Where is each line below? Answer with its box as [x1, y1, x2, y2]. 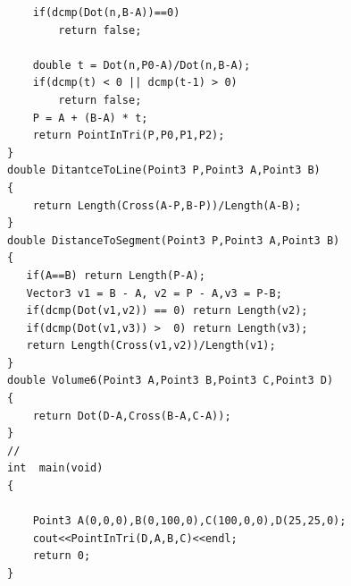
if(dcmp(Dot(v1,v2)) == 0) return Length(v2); [26, 304, 308, 318]
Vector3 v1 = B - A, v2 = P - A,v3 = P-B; [26, 286, 282, 300]
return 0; [32, 549, 91, 563]
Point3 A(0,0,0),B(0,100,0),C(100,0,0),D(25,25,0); [32, 514, 347, 528]
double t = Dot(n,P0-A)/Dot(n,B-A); [32, 58, 251, 72]
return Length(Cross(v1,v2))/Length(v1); [26, 339, 276, 352]
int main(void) [7, 462, 104, 475]
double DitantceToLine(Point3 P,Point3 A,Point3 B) [7, 164, 321, 177]
